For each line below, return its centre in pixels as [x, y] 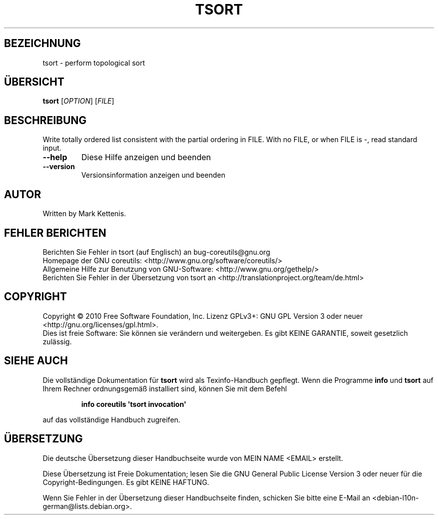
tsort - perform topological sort [94, 63]
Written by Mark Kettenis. [84, 214]
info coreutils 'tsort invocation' [134, 404]
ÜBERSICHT [34, 82]
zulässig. [57, 341]
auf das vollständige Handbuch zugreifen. [111, 419]
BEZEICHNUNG [42, 44]
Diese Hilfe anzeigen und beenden [146, 157]
